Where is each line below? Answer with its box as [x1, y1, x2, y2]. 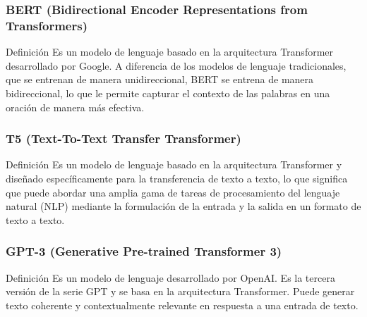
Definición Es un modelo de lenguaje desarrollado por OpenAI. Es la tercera [6, 270, 335, 285]
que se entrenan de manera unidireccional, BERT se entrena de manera [6, 72, 314, 87]
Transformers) [6, 16, 88, 34]
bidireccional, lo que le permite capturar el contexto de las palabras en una [6, 85, 330, 100]
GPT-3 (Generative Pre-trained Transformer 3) [6, 242, 282, 260]
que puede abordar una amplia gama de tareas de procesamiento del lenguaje [6, 185, 340, 199]
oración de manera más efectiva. [6, 99, 145, 114]
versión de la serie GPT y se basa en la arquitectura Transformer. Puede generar [6, 284, 355, 299]
